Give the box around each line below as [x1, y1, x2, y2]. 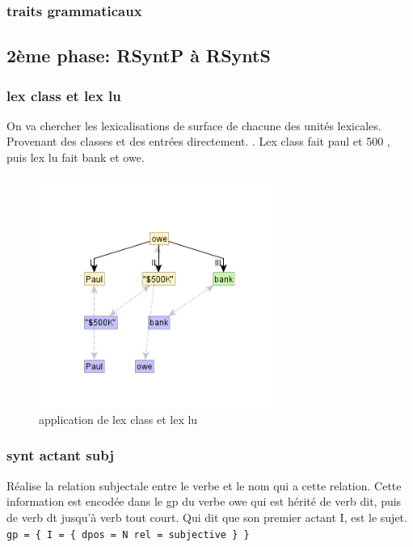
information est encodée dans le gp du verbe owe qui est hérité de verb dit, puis [6, 493, 402, 510]
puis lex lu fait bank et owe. [6, 149, 145, 166]
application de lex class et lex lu [39, 410, 198, 427]
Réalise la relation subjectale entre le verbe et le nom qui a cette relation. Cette [6, 477, 402, 494]
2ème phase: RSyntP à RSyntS [6, 43, 271, 68]
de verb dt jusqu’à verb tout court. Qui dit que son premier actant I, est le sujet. [6, 508, 407, 525]
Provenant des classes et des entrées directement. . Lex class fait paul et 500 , [6, 133, 390, 150]
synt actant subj [6, 445, 114, 465]
